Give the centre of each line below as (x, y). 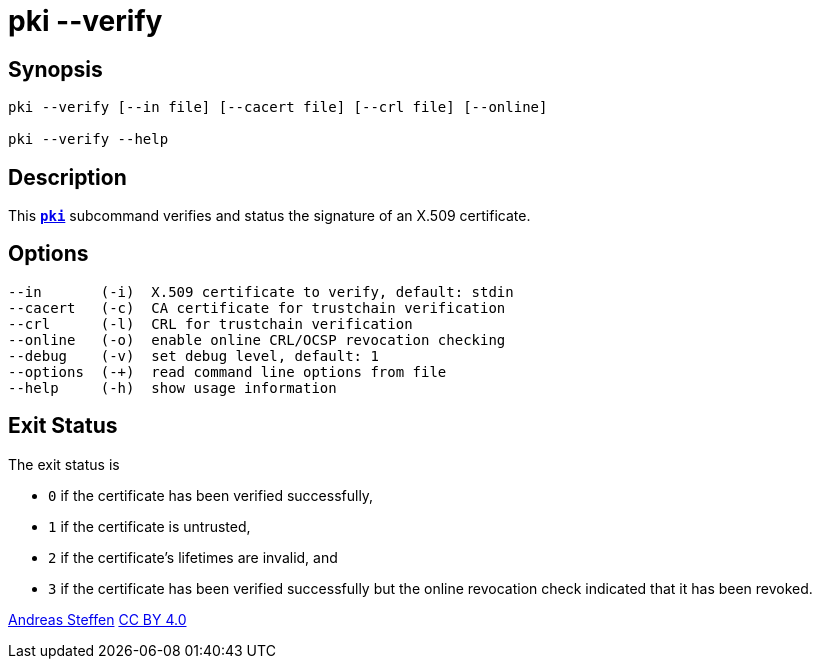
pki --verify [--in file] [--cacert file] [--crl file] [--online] (278, 107)
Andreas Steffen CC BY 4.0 (97, 619)
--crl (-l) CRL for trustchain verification (210, 323)
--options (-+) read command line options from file (227, 371)
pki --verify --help (88, 139)
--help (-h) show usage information (172, 387)
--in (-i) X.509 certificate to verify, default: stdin (261, 291)
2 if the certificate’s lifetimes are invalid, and (193, 557)
